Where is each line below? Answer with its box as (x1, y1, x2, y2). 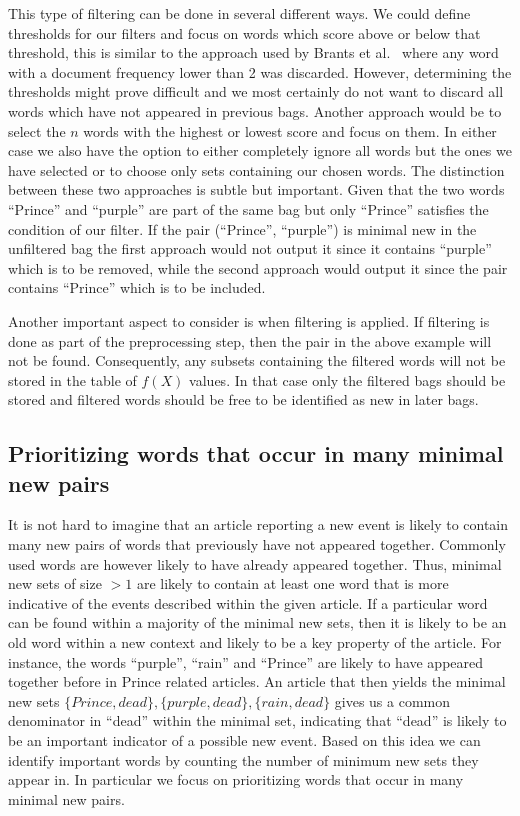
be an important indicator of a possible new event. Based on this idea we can (8, 730, 481, 750)
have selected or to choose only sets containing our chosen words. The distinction (8, 159, 505, 180)
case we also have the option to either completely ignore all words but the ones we (8, 140, 512, 161)
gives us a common (334, 690, 451, 711)
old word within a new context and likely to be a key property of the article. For (8, 632, 502, 653)
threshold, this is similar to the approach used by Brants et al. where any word (8, 42, 499, 63)
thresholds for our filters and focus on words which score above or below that (8, 22, 481, 43)
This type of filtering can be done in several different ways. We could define (8, 3, 471, 23)
